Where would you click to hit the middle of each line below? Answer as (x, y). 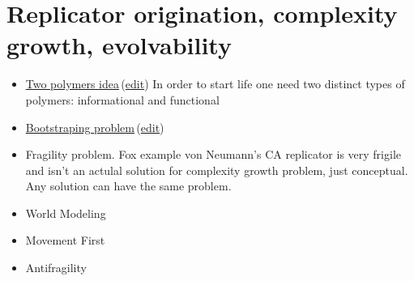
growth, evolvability (119, 45)
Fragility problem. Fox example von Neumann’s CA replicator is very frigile (213, 154)
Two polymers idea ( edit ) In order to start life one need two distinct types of (215, 84)
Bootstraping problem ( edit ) (95, 127)
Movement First (65, 240)
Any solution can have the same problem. (128, 186)
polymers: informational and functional (122, 99)
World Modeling (66, 213)
